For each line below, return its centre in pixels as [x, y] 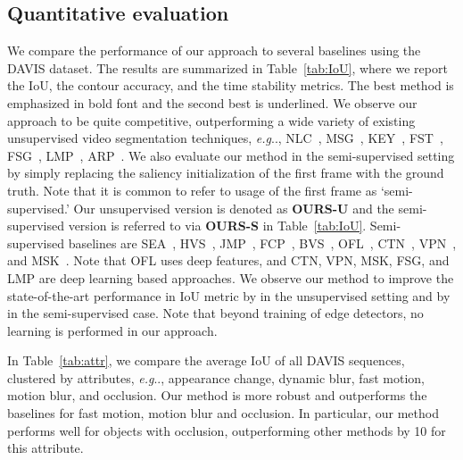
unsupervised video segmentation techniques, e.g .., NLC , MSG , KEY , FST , [225, 138]
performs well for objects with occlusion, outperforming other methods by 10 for [227, 430]
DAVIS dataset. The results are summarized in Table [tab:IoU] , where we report [227, 67]
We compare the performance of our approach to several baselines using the [214, 50]
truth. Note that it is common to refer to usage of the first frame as [192, 190]
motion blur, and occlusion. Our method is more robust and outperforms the [217, 395]
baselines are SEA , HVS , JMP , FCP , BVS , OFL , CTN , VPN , [262, 243]
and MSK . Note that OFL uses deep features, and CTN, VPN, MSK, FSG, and [228, 260]
